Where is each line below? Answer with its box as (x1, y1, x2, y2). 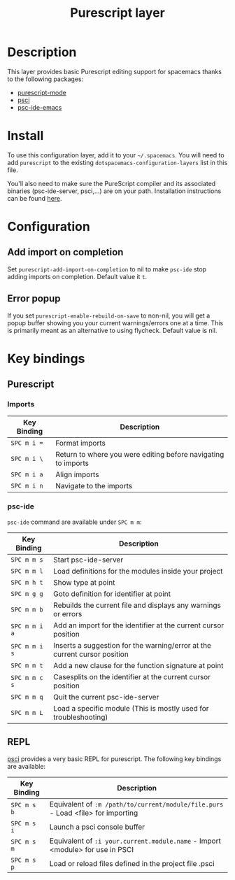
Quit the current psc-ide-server (53, 692, 159, 702)
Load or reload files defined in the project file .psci (49, 858, 215, 868)
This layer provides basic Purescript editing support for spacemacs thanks (7, 67, 222, 76)
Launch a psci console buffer (49, 822, 145, 832)
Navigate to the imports (55, 481, 133, 490)
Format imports (55, 438, 106, 448)
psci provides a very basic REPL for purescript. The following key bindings (7, 754, 222, 763)
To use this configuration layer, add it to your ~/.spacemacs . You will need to (7, 150, 225, 159)
